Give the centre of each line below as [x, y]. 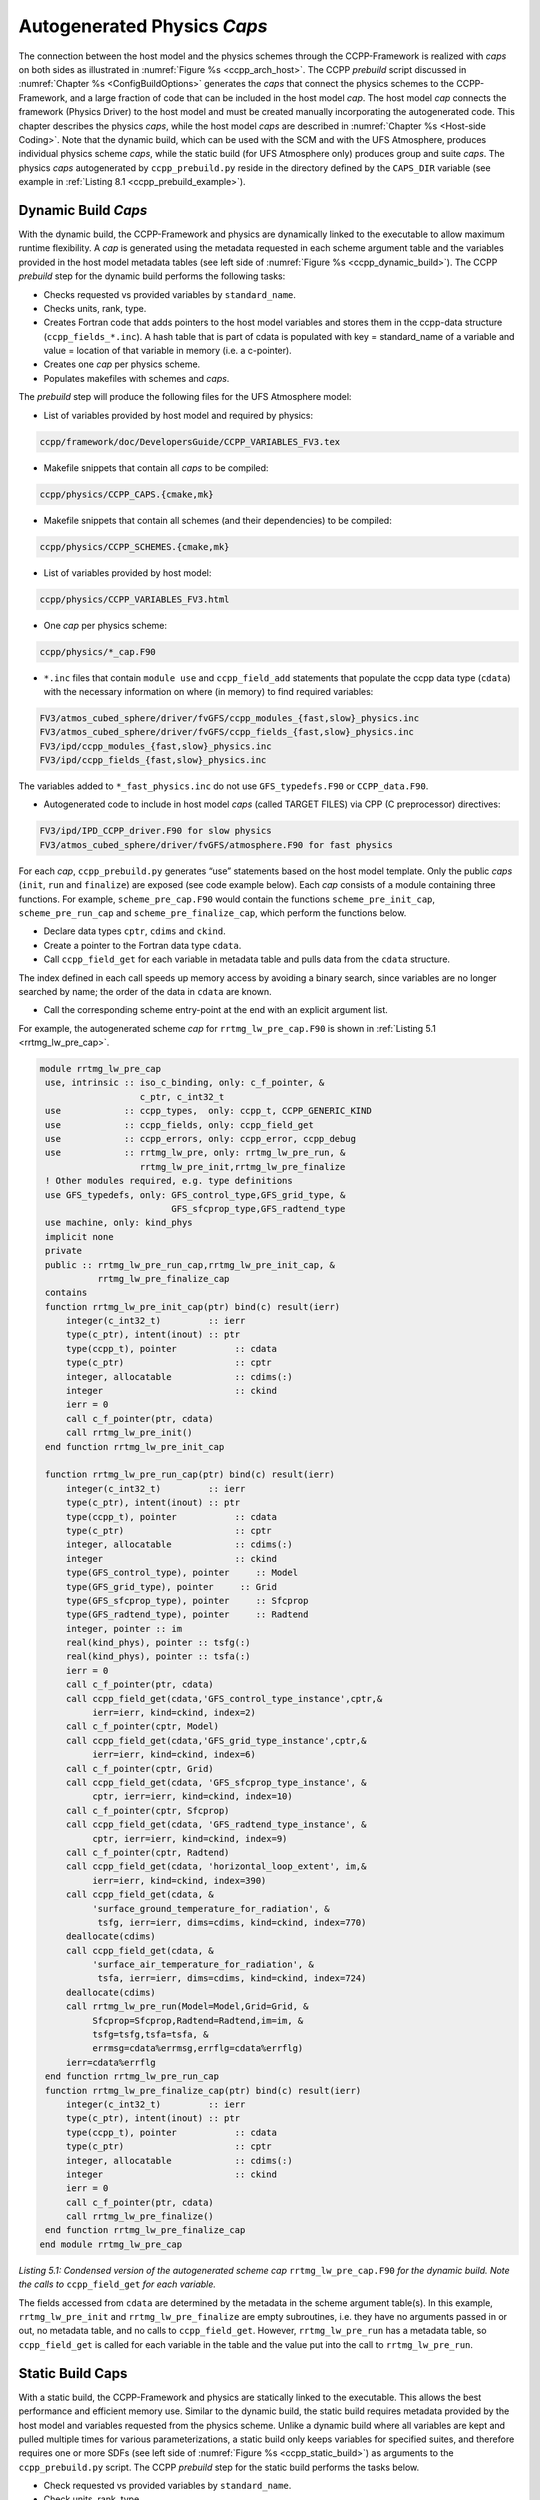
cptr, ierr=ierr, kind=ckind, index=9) [189, 1838]
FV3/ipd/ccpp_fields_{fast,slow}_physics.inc [153, 760]
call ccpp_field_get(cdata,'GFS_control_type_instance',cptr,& [224, 1698]
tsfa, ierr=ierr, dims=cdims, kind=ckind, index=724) [232, 1978]
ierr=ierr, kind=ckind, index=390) [179, 1880]
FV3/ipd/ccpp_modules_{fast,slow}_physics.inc [155, 746]
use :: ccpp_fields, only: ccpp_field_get [179, 1124]
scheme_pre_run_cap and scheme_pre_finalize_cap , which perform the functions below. [212, 912]
